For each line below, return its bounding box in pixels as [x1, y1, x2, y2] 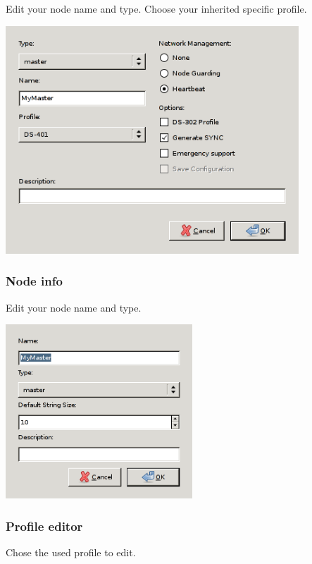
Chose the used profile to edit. [6, 545, 136, 560]
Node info [6, 272, 63, 290]
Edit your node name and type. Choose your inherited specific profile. [6, 1, 307, 16]
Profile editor [6, 517, 83, 534]
